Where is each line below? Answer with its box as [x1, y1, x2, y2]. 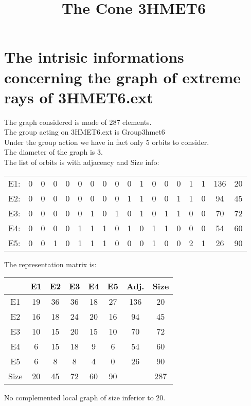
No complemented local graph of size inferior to [4, 392, 154, 403]
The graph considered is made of [4, 116, 107, 127]
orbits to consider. [152, 136, 209, 147]
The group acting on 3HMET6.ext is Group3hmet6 [4, 126, 165, 137]
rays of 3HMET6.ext [4, 86, 153, 107]
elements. [122, 116, 152, 127]
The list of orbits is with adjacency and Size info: [4, 157, 159, 168]
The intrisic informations [4, 46, 184, 67]
